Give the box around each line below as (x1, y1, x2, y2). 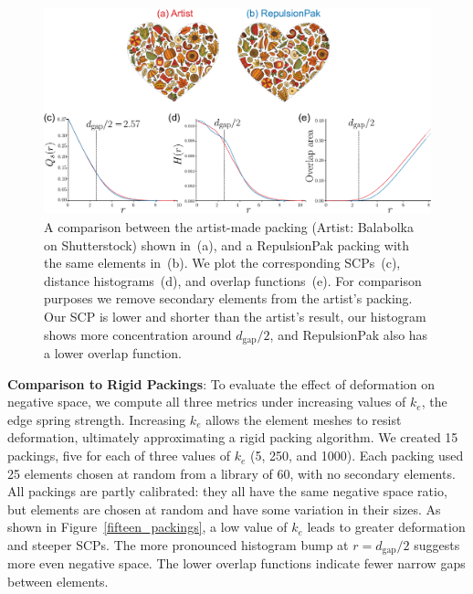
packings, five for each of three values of (7, 446, 231, 465)
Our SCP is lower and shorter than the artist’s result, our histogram (44, 307, 426, 326)
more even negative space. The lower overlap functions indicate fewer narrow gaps (7, 554, 466, 573)
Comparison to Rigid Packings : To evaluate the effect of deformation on (7, 374, 436, 393)
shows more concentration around (44, 324, 232, 344)
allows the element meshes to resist (205, 409, 402, 429)
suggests (414, 536, 460, 555)
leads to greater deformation (307, 517, 466, 536)
